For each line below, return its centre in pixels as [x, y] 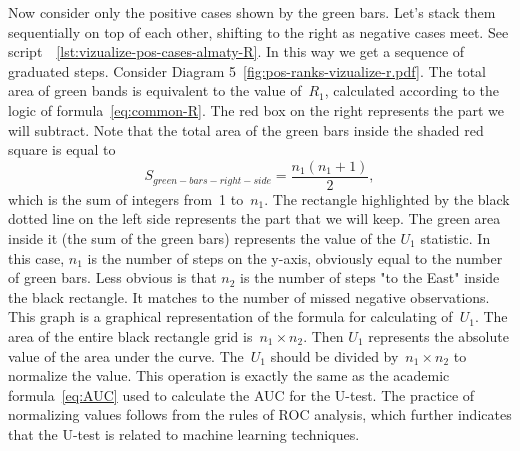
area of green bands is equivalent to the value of [155, 90]
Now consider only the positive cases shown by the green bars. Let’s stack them [252, 12]
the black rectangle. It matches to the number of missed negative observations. [249, 296]
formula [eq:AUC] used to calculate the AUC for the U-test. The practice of [241, 394]
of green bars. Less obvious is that [112, 277]
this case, [36, 257]
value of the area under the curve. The [126, 355]
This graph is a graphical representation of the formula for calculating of [230, 316]
